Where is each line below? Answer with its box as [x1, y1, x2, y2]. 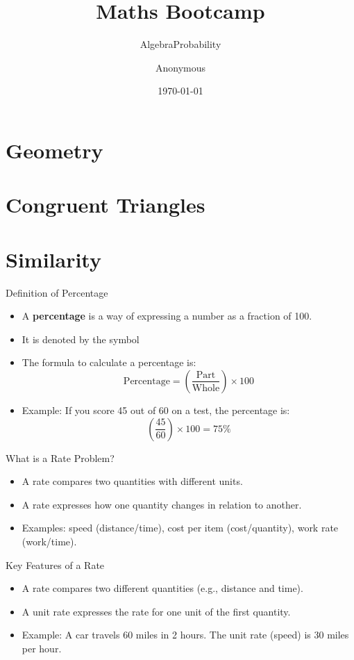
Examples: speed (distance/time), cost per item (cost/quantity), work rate [22, 520, 339, 535]
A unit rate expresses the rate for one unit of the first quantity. [22, 604, 291, 618]
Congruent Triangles [6, 190, 205, 219]
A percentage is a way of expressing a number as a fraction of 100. [22, 308, 312, 323]
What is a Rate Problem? [6, 450, 115, 465]
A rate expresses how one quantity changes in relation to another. [22, 497, 302, 511]
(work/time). [22, 534, 77, 548]
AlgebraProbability [140, 37, 221, 51]
